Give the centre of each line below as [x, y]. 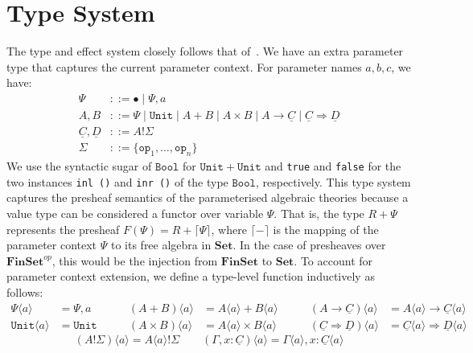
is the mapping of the [326, 229]
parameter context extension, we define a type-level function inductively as [191, 276]
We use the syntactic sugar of [79, 166]
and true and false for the [333, 166]
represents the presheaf [63, 229]
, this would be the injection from [135, 260]
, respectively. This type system [333, 181]
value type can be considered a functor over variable [135, 213]
